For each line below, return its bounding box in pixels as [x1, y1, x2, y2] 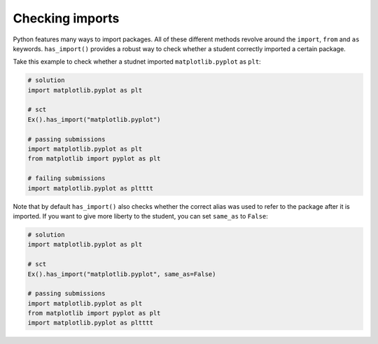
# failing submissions [27, 174, 106, 182]
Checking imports [13, 11, 120, 26]
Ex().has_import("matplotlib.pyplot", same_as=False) [27, 270, 216, 278]
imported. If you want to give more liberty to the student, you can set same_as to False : [13, 212, 269, 220]
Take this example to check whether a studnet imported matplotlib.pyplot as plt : [13, 57, 262, 66]
